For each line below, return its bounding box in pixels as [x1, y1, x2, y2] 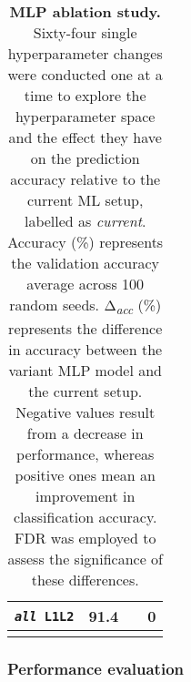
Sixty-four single [33, 22, 137, 43]
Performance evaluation [7, 657, 184, 680]
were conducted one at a [7, 64, 163, 85]
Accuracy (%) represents [7, 231, 164, 252]
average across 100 [26, 273, 145, 294]
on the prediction [30, 148, 140, 168]
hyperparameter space [15, 106, 156, 127]
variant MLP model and [8, 360, 162, 382]
